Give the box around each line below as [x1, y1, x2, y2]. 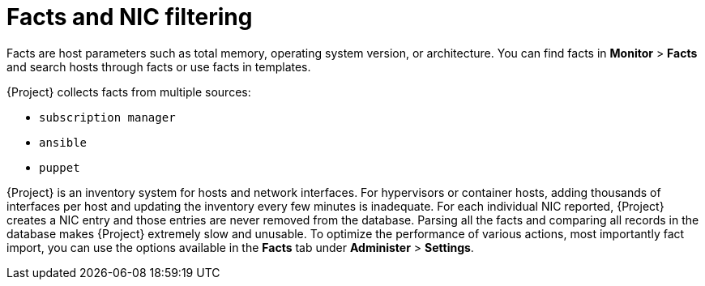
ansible [39, 135, 88, 149]
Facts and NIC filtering [6, 3, 253, 31]
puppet [39, 160, 80, 174]
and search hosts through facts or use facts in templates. [6, 59, 311, 74]
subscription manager [39, 110, 176, 124]
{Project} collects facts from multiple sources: [6, 84, 251, 99]
